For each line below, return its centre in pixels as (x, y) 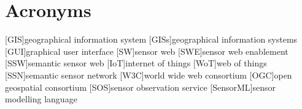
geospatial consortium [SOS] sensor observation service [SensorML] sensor (140, 87)
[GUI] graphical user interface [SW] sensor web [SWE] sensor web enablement (147, 51)
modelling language (41, 99)
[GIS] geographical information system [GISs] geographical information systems (151, 39)
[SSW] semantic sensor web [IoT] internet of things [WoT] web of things (136, 63)
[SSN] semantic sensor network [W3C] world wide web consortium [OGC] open (149, 75)
